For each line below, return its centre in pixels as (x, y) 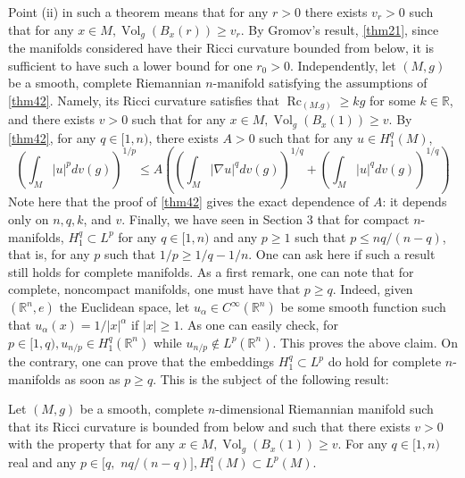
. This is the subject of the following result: (271, 378)
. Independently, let (343, 65)
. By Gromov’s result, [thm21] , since (340, 29)
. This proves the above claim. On (365, 342)
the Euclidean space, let (125, 307)
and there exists (52, 119)
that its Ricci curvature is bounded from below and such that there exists (209, 426)
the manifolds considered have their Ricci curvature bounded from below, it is (221, 48)
